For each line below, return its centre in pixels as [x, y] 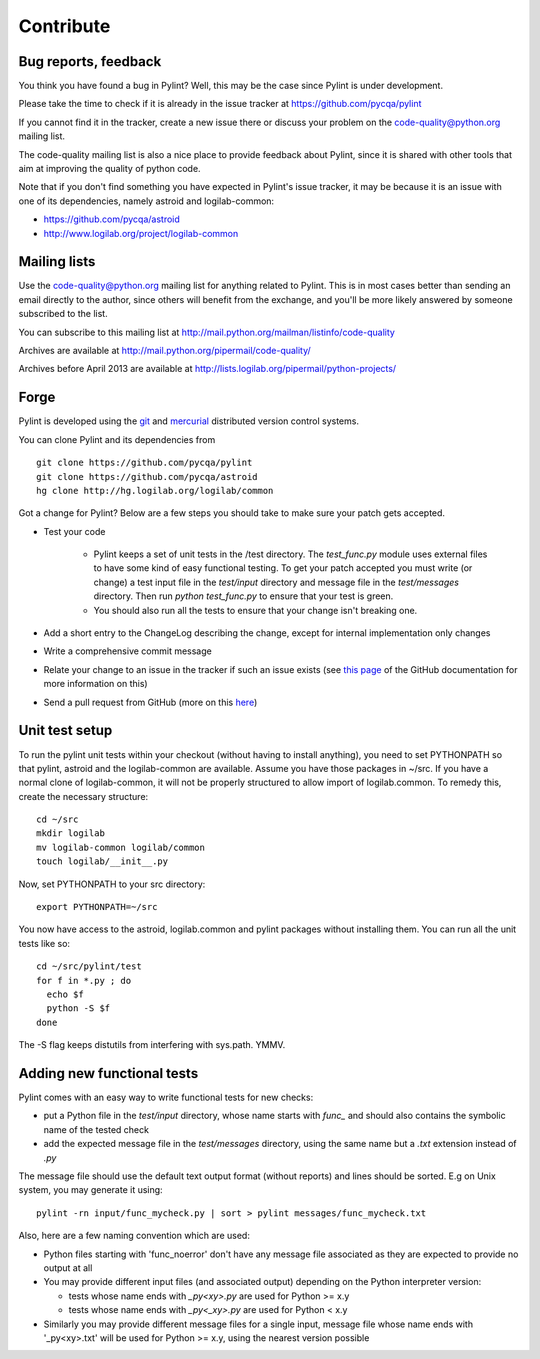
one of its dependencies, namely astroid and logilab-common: [146, 201]
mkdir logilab [70, 833]
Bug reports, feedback [90, 61]
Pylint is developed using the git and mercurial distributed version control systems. [189, 421]
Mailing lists [57, 261]
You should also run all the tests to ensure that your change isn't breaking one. [255, 610]
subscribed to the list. [63, 314]
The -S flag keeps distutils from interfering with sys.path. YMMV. [152, 1045]
